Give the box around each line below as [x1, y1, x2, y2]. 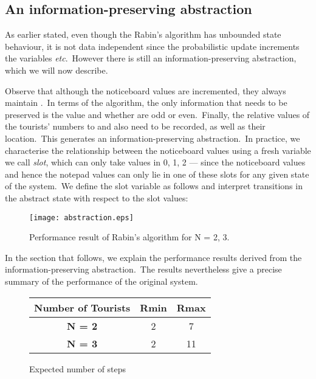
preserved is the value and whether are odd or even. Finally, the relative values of [5, 108, 310, 120]
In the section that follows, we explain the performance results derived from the [5, 251, 302, 263]
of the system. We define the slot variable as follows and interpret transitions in [5, 179, 303, 192]
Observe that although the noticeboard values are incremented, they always [5, 84, 286, 97]
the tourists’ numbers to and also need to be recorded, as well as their [5, 120, 266, 133]
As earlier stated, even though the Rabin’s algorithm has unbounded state [5, 28, 281, 41]
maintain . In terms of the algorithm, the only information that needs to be [5, 96, 287, 109]
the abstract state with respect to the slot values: [5, 191, 188, 204]
